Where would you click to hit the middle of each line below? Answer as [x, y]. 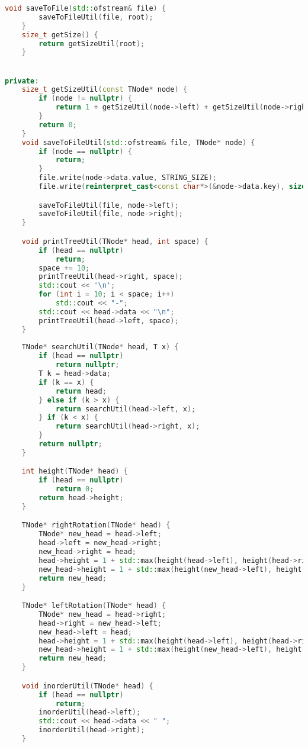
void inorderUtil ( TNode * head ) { [87, 686]
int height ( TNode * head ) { [75, 471]
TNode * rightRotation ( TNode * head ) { [96, 525]
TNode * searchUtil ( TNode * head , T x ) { [100, 347]
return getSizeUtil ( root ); [92, 44]
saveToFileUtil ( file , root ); [96, 17]
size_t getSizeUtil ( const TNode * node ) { [104, 90]
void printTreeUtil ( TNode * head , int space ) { [115, 241]
